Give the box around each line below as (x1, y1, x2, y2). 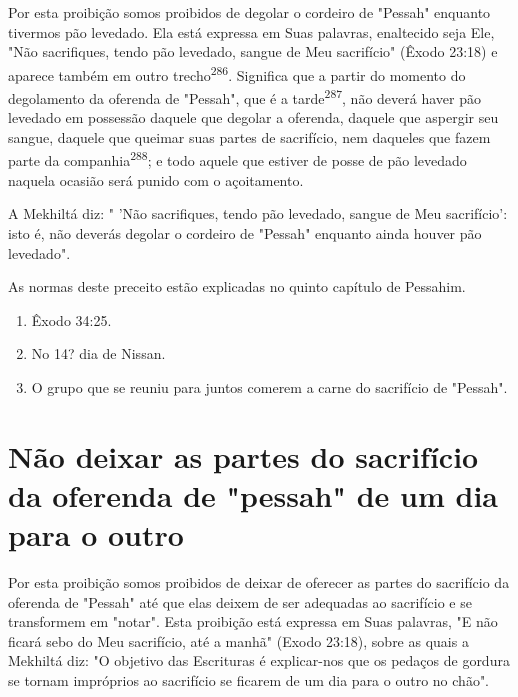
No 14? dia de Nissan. (31, 343, 166, 364)
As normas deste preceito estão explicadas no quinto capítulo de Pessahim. (8, 276, 466, 297)
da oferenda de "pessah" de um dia (8, 474, 498, 515)
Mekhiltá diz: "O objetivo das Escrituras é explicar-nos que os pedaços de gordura (8, 650, 510, 671)
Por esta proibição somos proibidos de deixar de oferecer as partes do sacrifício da (8, 571, 510, 592)
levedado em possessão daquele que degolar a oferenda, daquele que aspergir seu (8, 107, 499, 128)
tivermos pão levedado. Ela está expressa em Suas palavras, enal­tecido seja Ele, (8, 21, 495, 42)
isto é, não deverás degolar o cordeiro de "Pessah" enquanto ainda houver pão (8, 222, 482, 243)
